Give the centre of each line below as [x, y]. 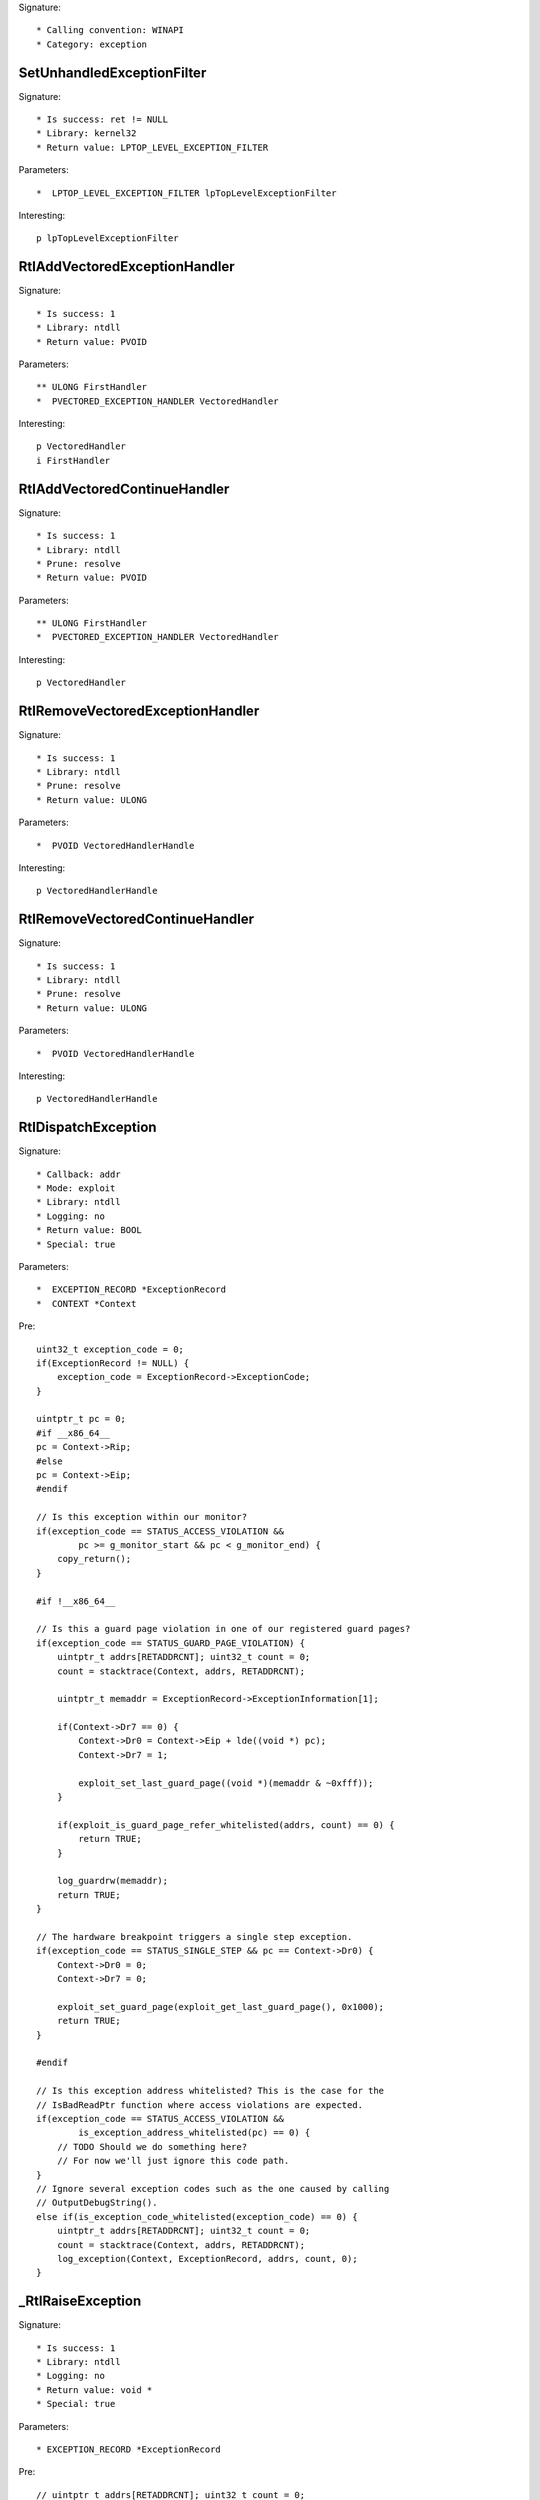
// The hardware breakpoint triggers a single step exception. [194, 1936]
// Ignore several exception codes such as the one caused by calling [213, 2188]
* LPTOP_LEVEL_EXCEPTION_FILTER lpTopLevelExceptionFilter [186, 193]
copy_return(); [94, 1559]
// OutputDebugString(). [97, 2203]
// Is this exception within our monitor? [142, 1517]
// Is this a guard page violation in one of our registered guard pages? [223, 1629]
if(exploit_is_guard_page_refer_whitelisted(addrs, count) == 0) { [225, 1824]
